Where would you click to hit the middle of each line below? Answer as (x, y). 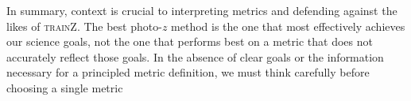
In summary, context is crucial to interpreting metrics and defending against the (202, 10)
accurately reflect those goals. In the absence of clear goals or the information (195, 56)
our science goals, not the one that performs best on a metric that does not (190, 41)
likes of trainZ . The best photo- (84, 26)
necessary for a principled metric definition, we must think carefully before (188, 72)
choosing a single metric (65, 87)
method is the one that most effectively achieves (288, 26)
